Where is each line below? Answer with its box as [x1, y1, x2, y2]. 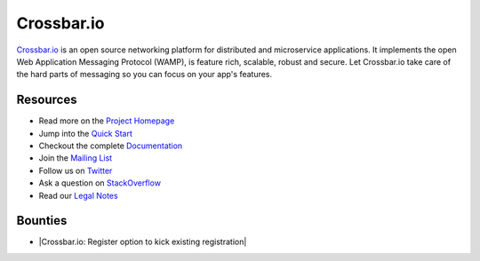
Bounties [16, 213, 68, 228]
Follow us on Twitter [38, 165, 113, 176]
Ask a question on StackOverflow [38, 178, 162, 188]
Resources [16, 92, 77, 107]
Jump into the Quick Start [38, 128, 133, 138]
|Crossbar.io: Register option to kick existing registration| [38, 236, 247, 248]
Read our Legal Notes [38, 190, 119, 201]
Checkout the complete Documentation [38, 140, 183, 151]
